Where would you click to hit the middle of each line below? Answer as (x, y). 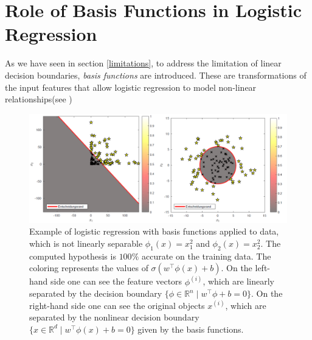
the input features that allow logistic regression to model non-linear (131, 87)
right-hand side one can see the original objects (117, 305)
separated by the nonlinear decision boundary (114, 317)
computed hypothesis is (73, 256)
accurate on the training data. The (206, 256)
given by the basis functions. (191, 329)
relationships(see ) (39, 99)
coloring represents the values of (89, 268)
